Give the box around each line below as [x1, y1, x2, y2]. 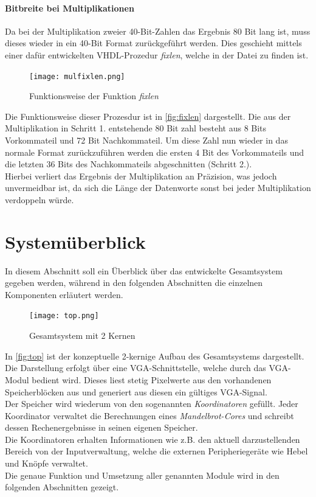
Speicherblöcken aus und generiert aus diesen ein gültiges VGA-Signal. [5, 385, 267, 398]
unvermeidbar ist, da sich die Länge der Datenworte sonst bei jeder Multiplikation [5, 181, 311, 194]
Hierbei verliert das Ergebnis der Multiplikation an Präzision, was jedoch [5, 169, 277, 182]
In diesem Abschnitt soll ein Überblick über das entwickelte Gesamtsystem [5, 264, 283, 277]
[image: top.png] [29, 311, 99, 321]
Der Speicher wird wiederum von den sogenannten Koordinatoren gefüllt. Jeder [5, 397, 298, 410]
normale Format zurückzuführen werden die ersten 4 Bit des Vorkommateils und [5, 145, 304, 158]
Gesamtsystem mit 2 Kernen [29, 329, 136, 342]
